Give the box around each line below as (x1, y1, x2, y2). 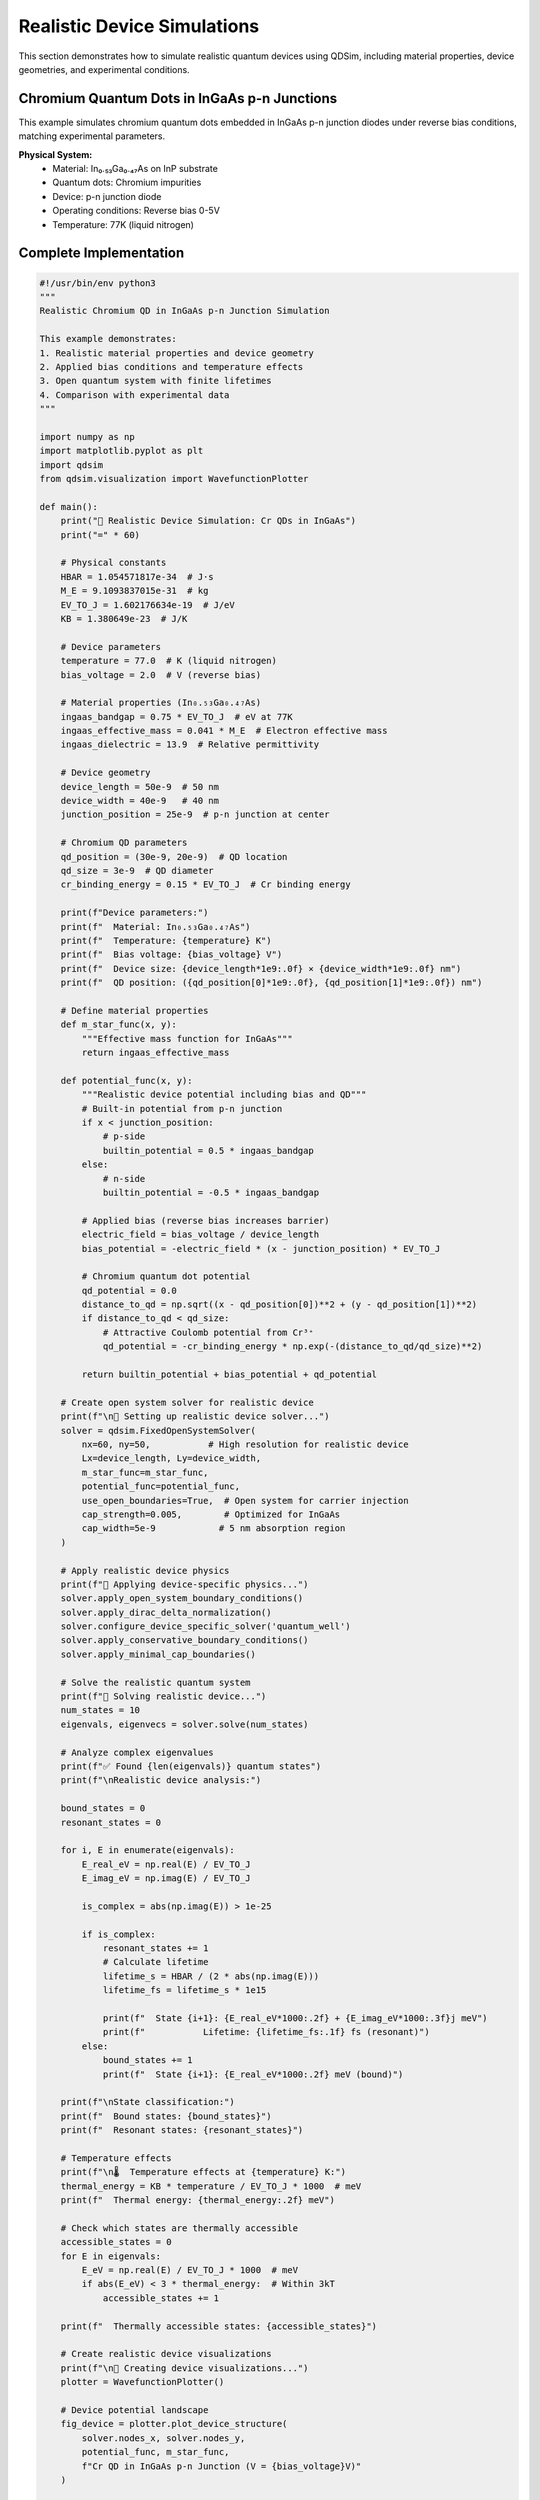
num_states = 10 (60, 1705, 140, 1716)
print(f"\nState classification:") (60, 2096, 235, 2108)
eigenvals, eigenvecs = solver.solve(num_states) (60, 1718, 309, 1730)
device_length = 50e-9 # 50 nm (60, 781, 220, 792)
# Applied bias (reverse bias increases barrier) (81, 1215, 330, 1226)
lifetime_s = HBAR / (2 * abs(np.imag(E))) (102, 1970, 320, 1982)
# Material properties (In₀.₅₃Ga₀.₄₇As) (60, 697, 262, 709)
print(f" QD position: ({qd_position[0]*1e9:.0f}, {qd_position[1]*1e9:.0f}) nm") (60, 977, 483, 989)
